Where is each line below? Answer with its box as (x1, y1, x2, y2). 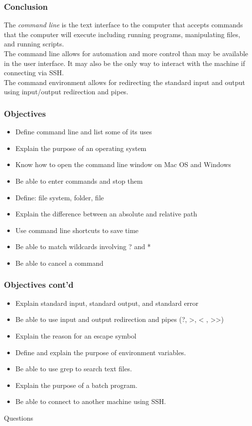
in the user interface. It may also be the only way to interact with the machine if (4, 58, 245, 68)
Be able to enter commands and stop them (15, 175, 143, 186)
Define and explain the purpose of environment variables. (15, 347, 186, 357)
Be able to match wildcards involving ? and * (15, 241, 151, 252)
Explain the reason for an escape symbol (15, 330, 136, 341)
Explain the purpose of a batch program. (15, 380, 137, 390)
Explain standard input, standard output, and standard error (15, 298, 199, 308)
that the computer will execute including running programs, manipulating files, (4, 29, 240, 39)
